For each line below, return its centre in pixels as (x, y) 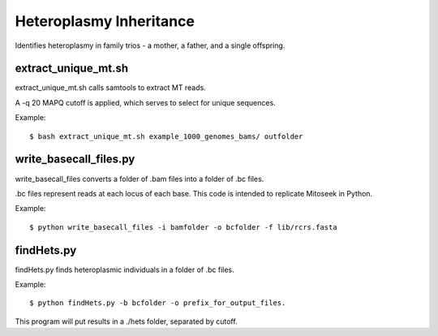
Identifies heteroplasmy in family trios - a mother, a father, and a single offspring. (150, 45)
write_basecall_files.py (75, 159)
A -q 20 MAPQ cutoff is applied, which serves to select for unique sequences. (145, 102)
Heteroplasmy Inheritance (105, 21)
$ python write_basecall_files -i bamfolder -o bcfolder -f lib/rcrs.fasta (183, 227)
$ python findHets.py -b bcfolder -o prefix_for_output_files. (158, 303)
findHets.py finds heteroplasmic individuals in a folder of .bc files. (125, 269)
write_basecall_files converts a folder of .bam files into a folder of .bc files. (140, 179)
